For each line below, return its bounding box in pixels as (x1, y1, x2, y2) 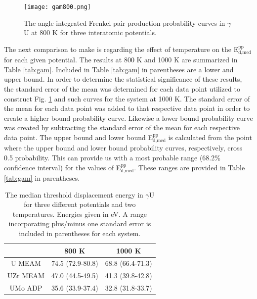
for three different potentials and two (24, 199, 136, 209)
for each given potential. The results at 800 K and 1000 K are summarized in (4, 54, 238, 65)
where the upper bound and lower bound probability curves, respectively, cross (4, 143, 243, 153)
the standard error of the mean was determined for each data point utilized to (4, 84, 240, 94)
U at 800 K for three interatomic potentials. (24, 27, 157, 38)
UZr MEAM (7, 270, 44, 281)
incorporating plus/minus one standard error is (8, 218, 151, 229)
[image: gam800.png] (24, 3, 91, 10)
